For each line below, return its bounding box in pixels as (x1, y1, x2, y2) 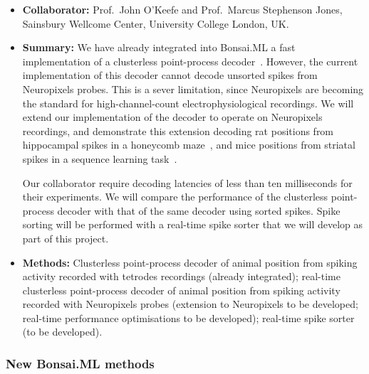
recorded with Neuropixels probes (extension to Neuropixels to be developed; (22, 296, 358, 311)
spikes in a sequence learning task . (22, 151, 177, 166)
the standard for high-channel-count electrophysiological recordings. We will (22, 95, 354, 110)
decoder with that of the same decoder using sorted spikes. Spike (57, 203, 341, 218)
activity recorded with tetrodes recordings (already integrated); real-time (22, 269, 341, 284)
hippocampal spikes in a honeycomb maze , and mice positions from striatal (22, 137, 355, 152)
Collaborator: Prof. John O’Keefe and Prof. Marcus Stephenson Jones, (22, 2, 343, 16)
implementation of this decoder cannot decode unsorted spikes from (22, 68, 318, 82)
